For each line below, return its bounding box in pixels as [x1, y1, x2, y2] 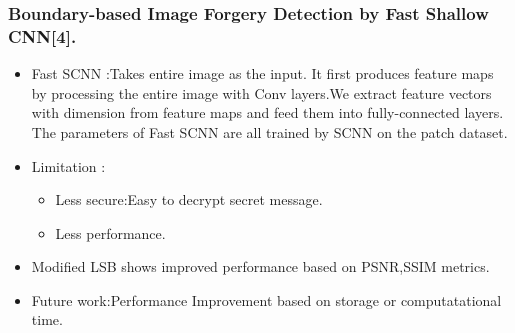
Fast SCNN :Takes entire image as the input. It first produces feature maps [31, 63, 494, 84]
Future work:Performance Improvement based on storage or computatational [31, 289, 502, 310]
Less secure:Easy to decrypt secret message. [55, 189, 323, 210]
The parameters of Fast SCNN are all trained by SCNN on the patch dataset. [31, 121, 508, 142]
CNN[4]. [8, 23, 77, 48]
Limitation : [31, 155, 106, 176]
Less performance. [55, 222, 166, 243]
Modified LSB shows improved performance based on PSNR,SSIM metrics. [31, 256, 490, 277]
